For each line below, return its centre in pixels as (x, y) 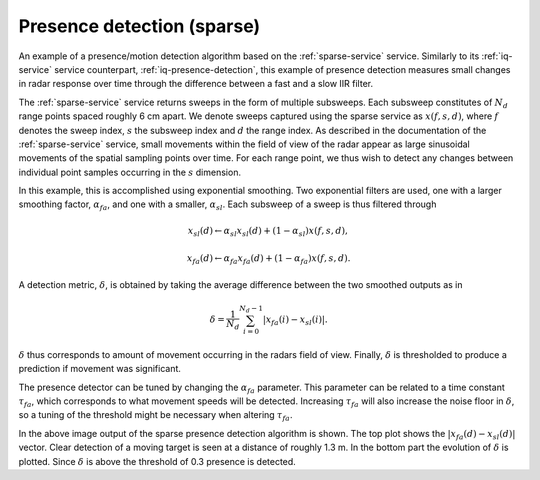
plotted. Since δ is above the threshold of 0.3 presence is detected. (157, 461)
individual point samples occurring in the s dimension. (130, 172)
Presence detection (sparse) (139, 26)
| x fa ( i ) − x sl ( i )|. (295, 320)
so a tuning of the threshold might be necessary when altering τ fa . (155, 416)
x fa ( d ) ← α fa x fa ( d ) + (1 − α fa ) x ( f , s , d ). (268, 259)
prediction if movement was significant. (100, 369)
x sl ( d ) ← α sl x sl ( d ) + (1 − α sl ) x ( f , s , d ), (268, 232)
